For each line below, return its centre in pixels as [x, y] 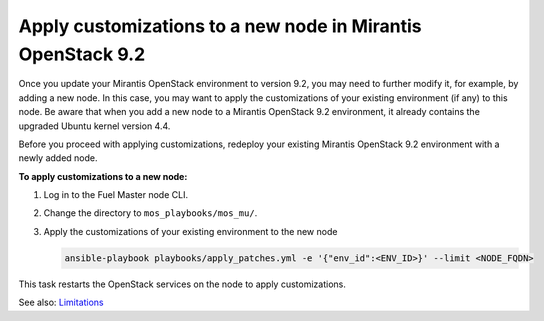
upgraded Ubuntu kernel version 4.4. [94, 126]
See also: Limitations [61, 302]
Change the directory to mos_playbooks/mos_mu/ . [150, 213]
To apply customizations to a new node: [103, 176]
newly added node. [58, 158]
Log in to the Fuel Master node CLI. [116, 195]
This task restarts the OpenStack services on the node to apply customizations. [182, 284]
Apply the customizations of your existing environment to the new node [190, 231]
